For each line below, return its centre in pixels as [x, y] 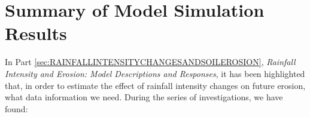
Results [36, 33]
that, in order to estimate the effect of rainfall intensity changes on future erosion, [155, 85]
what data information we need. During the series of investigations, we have [144, 97]
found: [16, 108]
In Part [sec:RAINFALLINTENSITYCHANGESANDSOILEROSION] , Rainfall [150, 62]
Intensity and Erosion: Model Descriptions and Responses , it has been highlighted [155, 73]
